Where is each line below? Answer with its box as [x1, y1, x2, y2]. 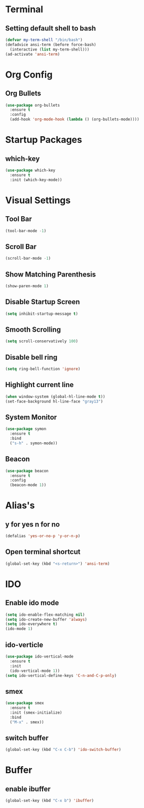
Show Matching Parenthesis [5, 270, 96, 279]
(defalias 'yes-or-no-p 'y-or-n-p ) [5, 534, 81, 539]
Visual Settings [5, 194, 71, 206]
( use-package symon [5, 426, 47, 432]
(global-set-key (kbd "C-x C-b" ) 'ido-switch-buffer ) [5, 747, 122, 752]
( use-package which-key [5, 168, 56, 173]
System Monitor [5, 413, 57, 421]
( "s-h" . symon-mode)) [10, 440, 58, 446]
